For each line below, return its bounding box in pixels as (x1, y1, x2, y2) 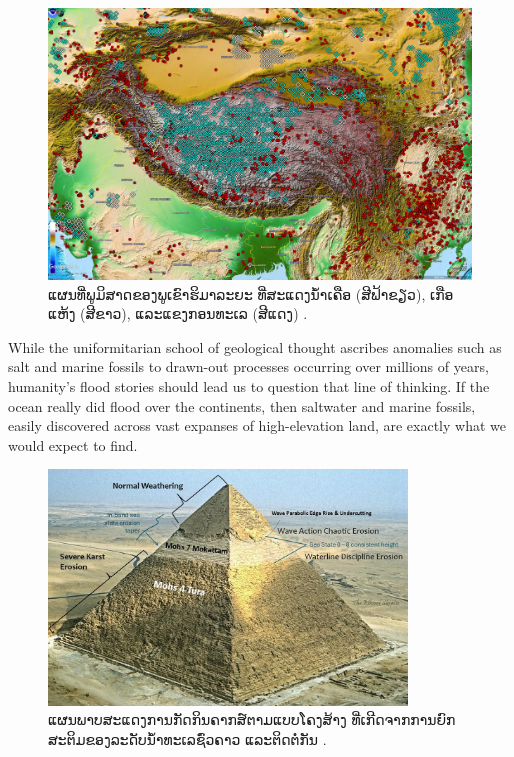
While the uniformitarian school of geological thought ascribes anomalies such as (8, 336, 502, 357)
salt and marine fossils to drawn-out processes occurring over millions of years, (8, 356, 489, 377)
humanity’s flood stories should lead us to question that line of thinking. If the (8, 376, 490, 396)
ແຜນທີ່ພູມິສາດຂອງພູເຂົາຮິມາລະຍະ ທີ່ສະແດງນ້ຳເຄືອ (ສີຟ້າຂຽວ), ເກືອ (48, 283, 454, 304)
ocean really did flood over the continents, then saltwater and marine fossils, (8, 395, 476, 416)
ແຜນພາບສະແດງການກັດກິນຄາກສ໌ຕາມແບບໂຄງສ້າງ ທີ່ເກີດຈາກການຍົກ (48, 709, 456, 730)
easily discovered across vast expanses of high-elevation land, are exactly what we (8, 415, 506, 436)
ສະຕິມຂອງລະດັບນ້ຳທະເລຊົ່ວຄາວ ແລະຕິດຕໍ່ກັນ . (48, 728, 327, 749)
